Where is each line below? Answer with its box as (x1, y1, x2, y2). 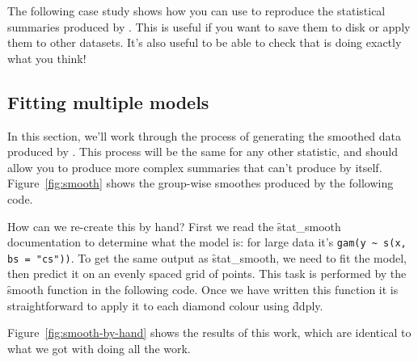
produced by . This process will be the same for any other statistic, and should (7, 143, 398, 160)
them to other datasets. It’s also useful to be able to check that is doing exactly (7, 34, 402, 51)
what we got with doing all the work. (7, 339, 191, 356)
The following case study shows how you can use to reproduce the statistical (7, 2, 386, 19)
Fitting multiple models (7, 89, 209, 114)
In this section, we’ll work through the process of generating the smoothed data (7, 127, 402, 144)
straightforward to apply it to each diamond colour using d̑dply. (7, 297, 323, 314)
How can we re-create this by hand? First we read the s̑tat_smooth (7, 217, 341, 234)
